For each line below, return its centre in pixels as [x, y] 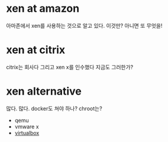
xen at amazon [43, 9]
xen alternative [44, 91]
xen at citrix [36, 50]
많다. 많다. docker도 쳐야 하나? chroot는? [54, 108]
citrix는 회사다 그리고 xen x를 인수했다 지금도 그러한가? [70, 67]
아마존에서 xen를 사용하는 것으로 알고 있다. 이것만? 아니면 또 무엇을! [84, 25]
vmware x [27, 127]
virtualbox [27, 133]
